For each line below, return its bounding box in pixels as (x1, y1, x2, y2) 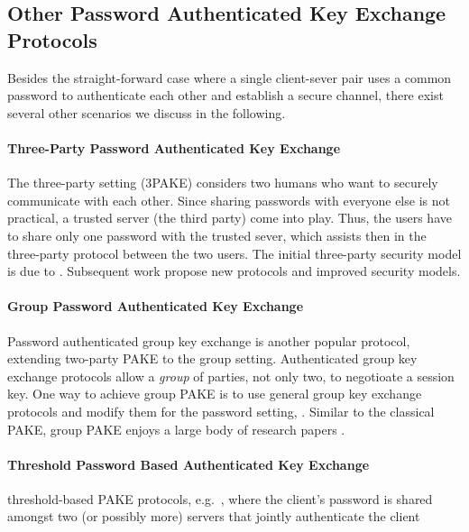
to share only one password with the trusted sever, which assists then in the (7, 225, 427, 244)
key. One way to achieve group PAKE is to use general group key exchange (7, 384, 422, 403)
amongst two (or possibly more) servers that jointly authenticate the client (7, 507, 420, 526)
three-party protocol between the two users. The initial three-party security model (7, 243, 462, 262)
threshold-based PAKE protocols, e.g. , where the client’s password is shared (7, 489, 433, 508)
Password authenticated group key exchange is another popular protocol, (7, 331, 410, 350)
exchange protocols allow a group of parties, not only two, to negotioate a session (7, 366, 455, 385)
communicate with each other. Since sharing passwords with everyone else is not (7, 190, 450, 209)
